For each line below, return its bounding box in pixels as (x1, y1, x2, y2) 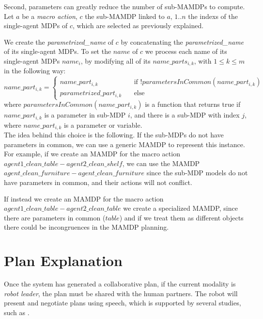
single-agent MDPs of (4, 20, 68, 31)
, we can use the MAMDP (122, 158, 200, 168)
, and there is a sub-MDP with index (130, 110, 240, 120)
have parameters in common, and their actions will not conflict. (4, 177, 192, 187)
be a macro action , (22, 11, 77, 21)
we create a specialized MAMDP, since (123, 203, 238, 213)
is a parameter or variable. (63, 119, 142, 130)
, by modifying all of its (80, 55, 151, 66)
